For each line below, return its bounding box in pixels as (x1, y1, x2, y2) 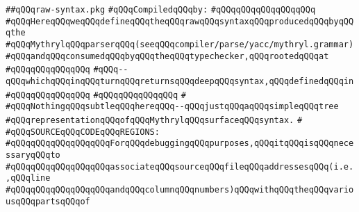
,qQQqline (6, 173, 51, 184)
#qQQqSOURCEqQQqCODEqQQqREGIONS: (6, 127, 160, 137)
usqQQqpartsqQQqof (6, 196, 90, 206)
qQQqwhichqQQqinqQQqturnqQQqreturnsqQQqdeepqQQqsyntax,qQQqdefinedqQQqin (6, 76, 354, 86)
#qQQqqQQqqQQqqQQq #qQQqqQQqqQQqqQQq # (6, 90, 186, 100)
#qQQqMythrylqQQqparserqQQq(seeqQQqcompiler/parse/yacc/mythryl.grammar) (6, 39, 354, 49)
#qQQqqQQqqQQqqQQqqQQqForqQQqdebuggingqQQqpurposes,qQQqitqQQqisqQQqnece (6, 138, 354, 149)
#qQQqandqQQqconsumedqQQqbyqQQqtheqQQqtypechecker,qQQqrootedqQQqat (6, 51, 329, 61)
